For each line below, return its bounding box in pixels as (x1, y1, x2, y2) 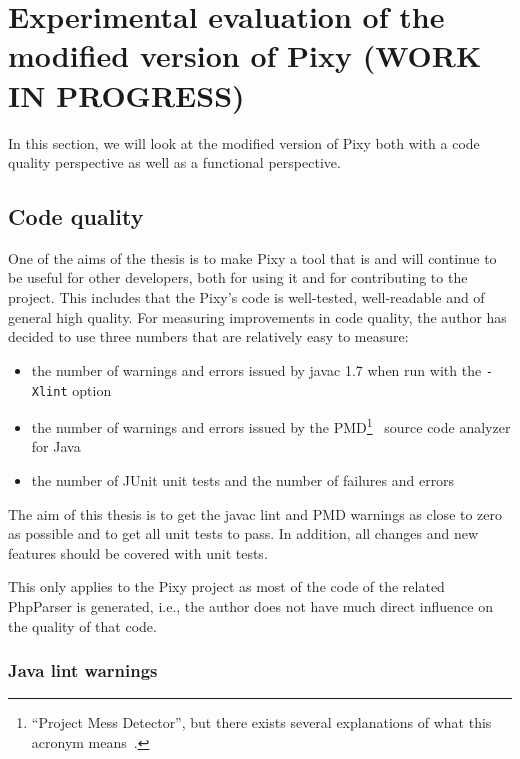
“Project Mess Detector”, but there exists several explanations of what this (31, 712, 492, 733)
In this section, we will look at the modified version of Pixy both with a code (8, 132, 480, 153)
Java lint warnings (8, 658, 158, 683)
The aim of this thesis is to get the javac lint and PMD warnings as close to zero (8, 503, 503, 524)
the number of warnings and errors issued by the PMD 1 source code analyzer (31, 414, 511, 437)
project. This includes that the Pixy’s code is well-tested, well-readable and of (8, 287, 485, 308)
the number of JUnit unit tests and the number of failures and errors (31, 470, 455, 491)
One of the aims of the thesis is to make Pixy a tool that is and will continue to (8, 247, 497, 268)
